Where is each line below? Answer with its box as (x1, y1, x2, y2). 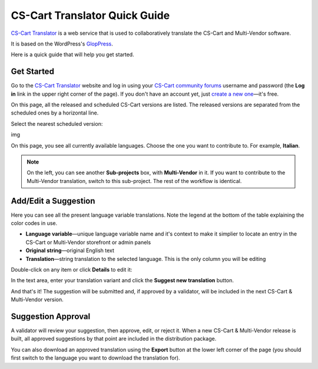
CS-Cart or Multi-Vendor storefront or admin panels (25, 239, 151, 246)
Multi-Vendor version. (11, 296, 64, 303)
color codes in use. (11, 220, 58, 227)
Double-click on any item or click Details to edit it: (11, 266, 132, 273)
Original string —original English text (25, 247, 115, 254)
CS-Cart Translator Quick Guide (11, 9, 170, 22)
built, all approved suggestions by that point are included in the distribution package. (11, 335, 217, 342)
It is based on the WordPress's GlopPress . (11, 40, 113, 47)
